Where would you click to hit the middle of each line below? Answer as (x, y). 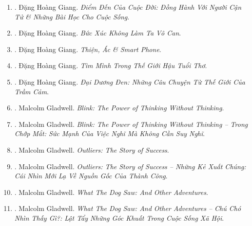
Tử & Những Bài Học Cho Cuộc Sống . (72, 16)
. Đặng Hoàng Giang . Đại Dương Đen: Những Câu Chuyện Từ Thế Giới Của (130, 81)
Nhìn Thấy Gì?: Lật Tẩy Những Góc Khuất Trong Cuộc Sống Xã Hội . (119, 217)
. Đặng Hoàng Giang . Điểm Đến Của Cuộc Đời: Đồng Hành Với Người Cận (128, 7)
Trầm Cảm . (32, 91)
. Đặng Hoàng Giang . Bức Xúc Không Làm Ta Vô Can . (98, 33)
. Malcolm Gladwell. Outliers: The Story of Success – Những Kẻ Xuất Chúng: (130, 166)
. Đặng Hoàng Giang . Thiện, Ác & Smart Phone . (88, 49)
